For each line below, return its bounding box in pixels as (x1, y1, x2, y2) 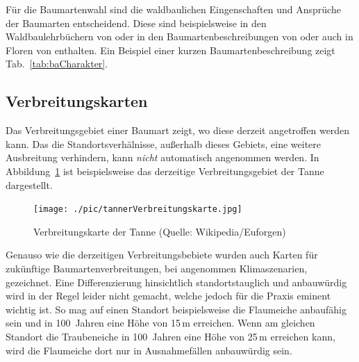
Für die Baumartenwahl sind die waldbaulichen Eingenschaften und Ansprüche (6, 2, 341, 16)
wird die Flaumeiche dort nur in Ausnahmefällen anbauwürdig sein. (6, 343, 292, 357)
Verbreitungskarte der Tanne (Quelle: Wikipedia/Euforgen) (33, 224, 286, 238)
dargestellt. (6, 177, 53, 192)
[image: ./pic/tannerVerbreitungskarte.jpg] (33, 204, 242, 215)
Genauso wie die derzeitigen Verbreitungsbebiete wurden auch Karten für (6, 247, 318, 262)
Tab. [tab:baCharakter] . (6, 56, 108, 71)
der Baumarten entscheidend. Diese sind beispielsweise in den (6, 15, 267, 30)
